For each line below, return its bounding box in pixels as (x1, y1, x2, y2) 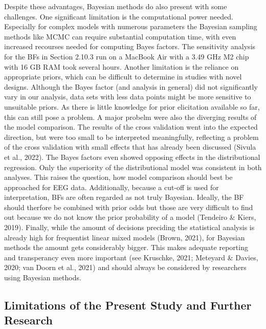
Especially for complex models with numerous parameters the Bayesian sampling (4, 21, 257, 32)
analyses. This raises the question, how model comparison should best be (4, 172, 233, 182)
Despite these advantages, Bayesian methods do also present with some (4, 1, 227, 11)
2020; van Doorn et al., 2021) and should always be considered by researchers (4, 262, 247, 273)
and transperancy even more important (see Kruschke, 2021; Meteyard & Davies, (4, 252, 258, 262)
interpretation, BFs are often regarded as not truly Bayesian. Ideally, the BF (4, 192, 244, 202)
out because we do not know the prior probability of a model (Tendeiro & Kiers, (4, 212, 256, 222)
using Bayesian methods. (4, 272, 81, 283)
